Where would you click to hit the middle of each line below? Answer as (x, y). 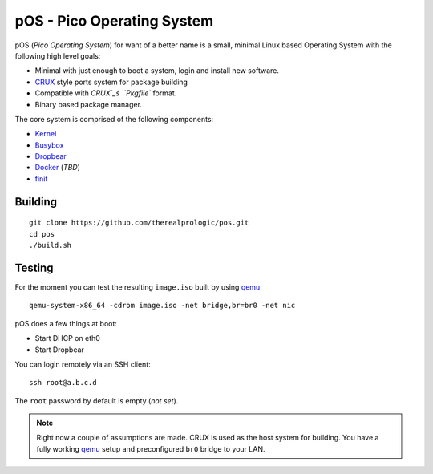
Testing (34, 267)
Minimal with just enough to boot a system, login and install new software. (157, 71)
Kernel (46, 134)
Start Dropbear (59, 350)
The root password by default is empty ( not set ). (97, 400)
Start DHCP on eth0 (67, 338)
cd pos (42, 234)
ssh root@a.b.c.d (63, 383)
